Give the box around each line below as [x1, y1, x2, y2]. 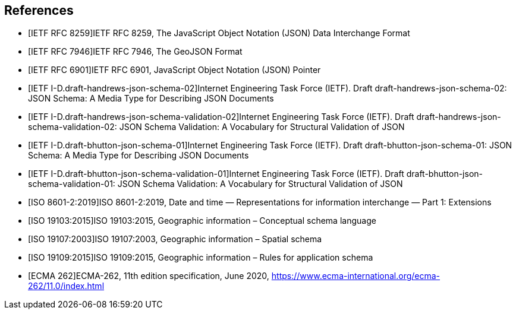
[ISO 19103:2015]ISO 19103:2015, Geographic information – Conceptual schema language [28, 215, 376, 226]
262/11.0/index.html [28, 281, 105, 291]
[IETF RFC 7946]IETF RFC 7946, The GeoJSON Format [28, 46, 243, 57]
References [4, 3, 74, 18]
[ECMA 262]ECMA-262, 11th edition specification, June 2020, [28, 271, 269, 281]
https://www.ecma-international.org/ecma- [271, 271, 441, 281]
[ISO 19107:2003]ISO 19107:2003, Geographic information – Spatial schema [28, 234, 322, 245]
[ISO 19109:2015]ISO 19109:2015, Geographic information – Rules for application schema [28, 252, 373, 263]
